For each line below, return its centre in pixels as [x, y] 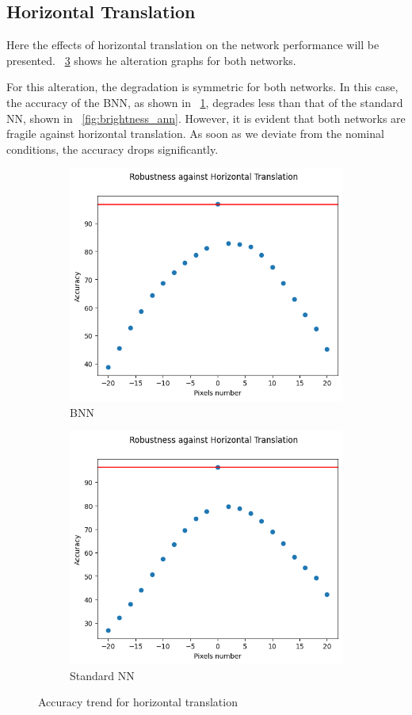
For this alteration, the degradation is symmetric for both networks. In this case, [202, 87]
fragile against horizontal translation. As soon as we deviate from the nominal [195, 134]
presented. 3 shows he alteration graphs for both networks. [151, 60]
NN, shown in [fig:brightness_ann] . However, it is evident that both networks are [206, 118]
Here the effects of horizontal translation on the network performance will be [193, 45]
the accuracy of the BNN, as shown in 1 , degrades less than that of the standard [205, 102]
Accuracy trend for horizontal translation [138, 702]
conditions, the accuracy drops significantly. [113, 149]
